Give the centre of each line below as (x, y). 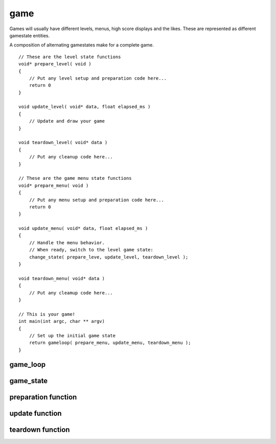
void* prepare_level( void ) (55, 64)
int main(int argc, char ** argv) (62, 321)
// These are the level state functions (70, 57)
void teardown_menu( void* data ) (62, 278)
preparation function (43, 397)
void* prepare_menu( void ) (54, 185)
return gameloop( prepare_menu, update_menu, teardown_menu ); (110, 343)
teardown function (40, 429)
